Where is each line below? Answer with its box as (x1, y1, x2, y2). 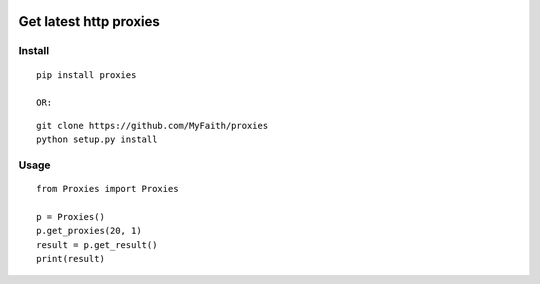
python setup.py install (36, 134, 158, 145)
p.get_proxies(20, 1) (36, 225, 142, 237)
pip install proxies (36, 69, 137, 80)
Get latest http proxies (18, 13, 160, 30)
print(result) (36, 253, 105, 265)
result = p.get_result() (36, 239, 158, 250)
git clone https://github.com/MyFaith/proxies (36, 120, 269, 131)
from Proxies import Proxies (36, 183, 179, 195)
